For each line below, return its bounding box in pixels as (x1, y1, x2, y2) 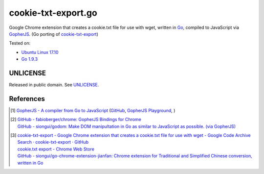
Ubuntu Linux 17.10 (21, 49, 59, 55)
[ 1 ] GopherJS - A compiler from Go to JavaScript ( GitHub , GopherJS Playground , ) (10, 107, 176, 113)
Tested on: (9, 40, 31, 46)
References (9, 95, 45, 103)
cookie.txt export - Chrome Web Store (17, 146, 95, 152)
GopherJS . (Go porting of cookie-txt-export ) (9, 31, 99, 37)
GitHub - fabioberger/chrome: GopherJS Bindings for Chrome (17, 117, 141, 123)
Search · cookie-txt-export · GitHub (17, 139, 89, 145)
